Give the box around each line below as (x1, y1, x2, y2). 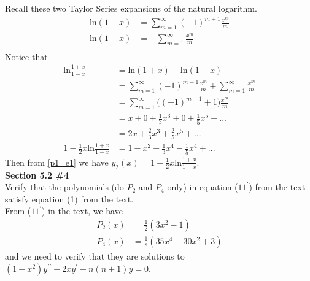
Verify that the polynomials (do (5, 180, 124, 193)
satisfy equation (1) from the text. (5, 192, 134, 205)
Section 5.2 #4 (5, 168, 69, 181)
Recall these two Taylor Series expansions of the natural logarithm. (5, 2, 257, 14)
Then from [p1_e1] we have (5, 155, 109, 168)
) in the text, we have (42, 204, 123, 217)
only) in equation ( (167, 180, 238, 193)
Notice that (5, 50, 48, 63)
